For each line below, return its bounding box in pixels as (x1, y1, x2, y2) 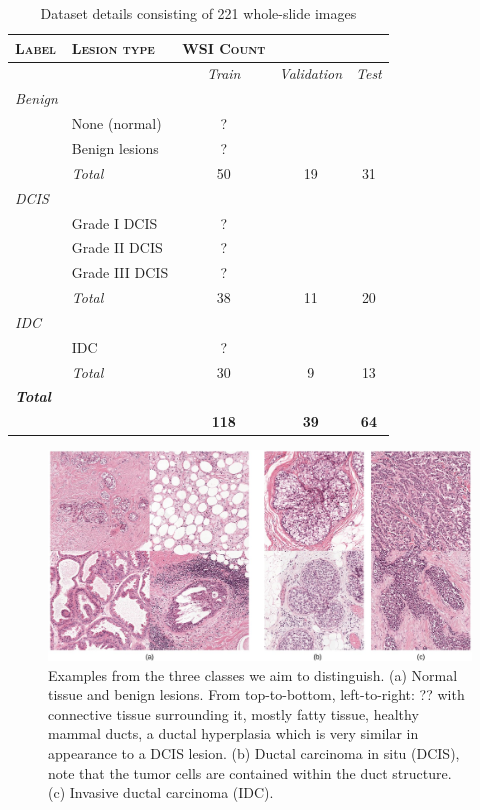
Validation (279, 63, 342, 84)
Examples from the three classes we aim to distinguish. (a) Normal (48, 664, 458, 685)
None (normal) (71, 113, 162, 134)
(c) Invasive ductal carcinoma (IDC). (48, 782, 274, 803)
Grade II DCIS (71, 237, 163, 258)
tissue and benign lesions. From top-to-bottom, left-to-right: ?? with (48, 684, 465, 705)
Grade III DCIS (71, 262, 169, 283)
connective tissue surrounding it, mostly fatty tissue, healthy (48, 703, 419, 724)
